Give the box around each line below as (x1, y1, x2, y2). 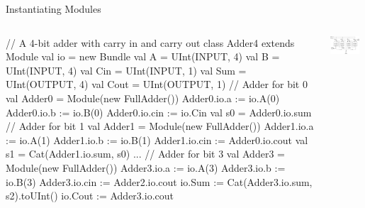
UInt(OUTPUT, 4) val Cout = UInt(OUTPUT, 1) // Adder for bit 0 (6, 77, 308, 92)
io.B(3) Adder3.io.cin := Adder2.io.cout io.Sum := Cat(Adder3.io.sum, (6, 174, 313, 189)
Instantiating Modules (6, 1, 101, 16)
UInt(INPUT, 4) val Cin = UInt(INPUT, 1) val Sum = (6, 62, 247, 77)
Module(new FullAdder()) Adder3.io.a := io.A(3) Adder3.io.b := (6, 160, 286, 175)
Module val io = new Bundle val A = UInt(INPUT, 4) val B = (6, 49, 280, 64)
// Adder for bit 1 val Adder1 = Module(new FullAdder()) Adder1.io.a (6, 119, 314, 133)
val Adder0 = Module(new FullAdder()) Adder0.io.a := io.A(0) (6, 90, 280, 105)
